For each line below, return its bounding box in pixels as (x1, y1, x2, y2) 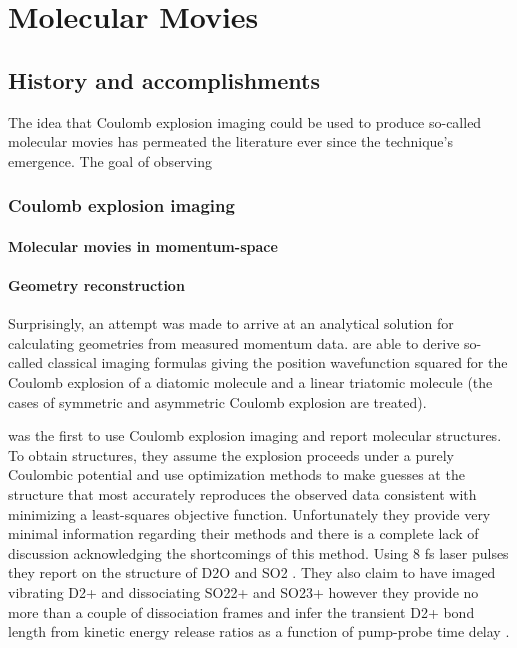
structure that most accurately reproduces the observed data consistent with (8, 483, 477, 504)
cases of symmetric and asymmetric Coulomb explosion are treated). (8, 391, 427, 412)
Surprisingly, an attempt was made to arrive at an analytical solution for (8, 313, 454, 334)
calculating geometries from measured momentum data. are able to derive (8, 332, 460, 353)
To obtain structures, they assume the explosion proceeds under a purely (8, 444, 454, 465)
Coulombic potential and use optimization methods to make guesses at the (8, 464, 465, 485)
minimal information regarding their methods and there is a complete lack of (8, 523, 479, 544)
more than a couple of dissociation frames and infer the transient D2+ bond (8, 601, 475, 622)
